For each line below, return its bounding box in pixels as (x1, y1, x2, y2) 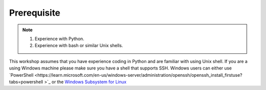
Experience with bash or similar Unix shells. (34, 43, 123, 48)
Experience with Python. (34, 36, 85, 42)
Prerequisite (9, 7, 61, 18)
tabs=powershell (9, 79, 43, 85)
